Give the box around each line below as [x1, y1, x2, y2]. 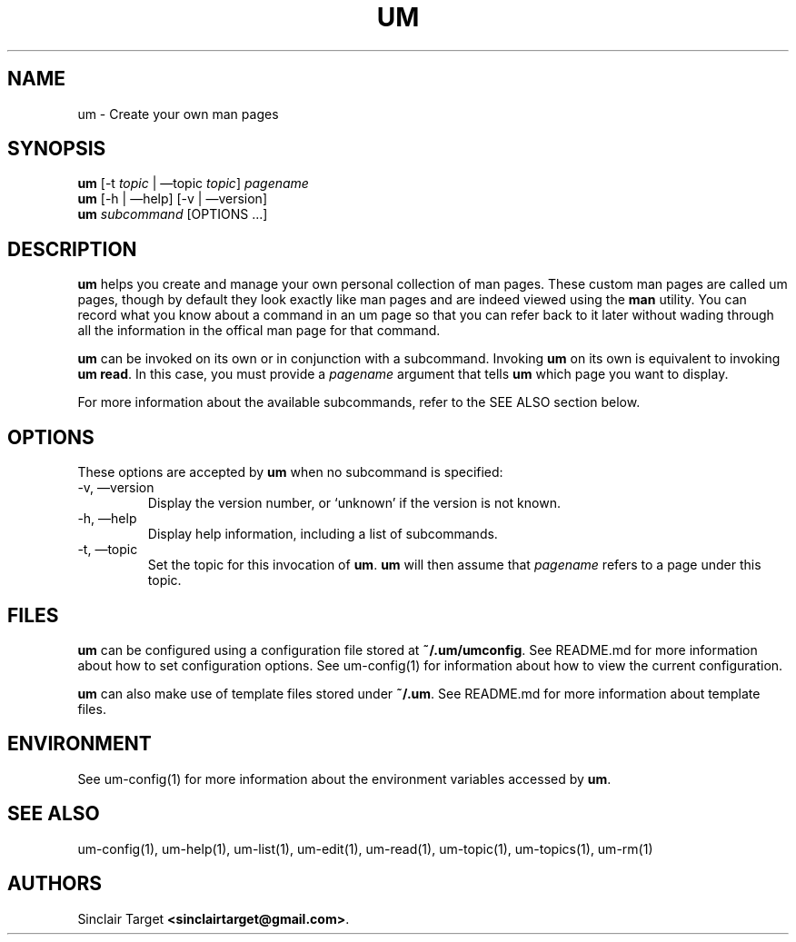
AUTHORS [7, 872, 103, 896]
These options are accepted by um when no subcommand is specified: [77, 464, 503, 481]
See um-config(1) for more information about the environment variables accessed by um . [77, 770, 612, 787]
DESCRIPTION [7, 237, 137, 261]
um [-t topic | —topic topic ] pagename [77, 175, 309, 192]
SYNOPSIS [7, 137, 106, 161]
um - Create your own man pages [77, 105, 279, 122]
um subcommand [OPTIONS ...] [77, 206, 268, 223]
